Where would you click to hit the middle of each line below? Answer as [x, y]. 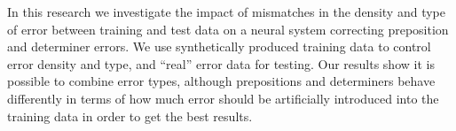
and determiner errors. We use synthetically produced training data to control [219, 46]
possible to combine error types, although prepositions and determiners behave [221, 81]
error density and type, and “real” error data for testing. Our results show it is [221, 63]
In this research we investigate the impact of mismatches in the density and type [226, 12]
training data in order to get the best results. [130, 116]
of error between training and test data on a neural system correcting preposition [228, 29]
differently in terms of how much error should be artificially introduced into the [223, 98]
